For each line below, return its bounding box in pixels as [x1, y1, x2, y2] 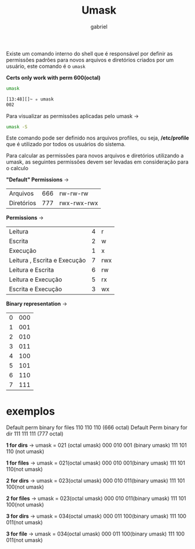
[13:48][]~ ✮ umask [6, 96, 54, 102]
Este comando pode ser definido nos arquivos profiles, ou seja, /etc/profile [6, 134, 190, 142]
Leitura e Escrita [9, 266, 54, 274]
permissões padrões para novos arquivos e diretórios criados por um [6, 56, 174, 63]
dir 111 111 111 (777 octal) [6, 430, 64, 437]
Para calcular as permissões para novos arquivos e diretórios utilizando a [6, 152, 184, 160]
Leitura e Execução [9, 275, 62, 284]
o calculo [6, 165, 28, 172]
